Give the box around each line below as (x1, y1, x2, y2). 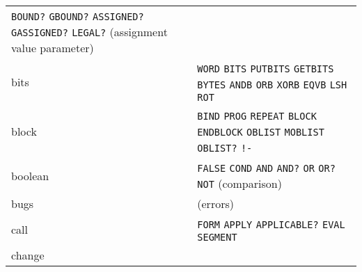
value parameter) (11, 40, 94, 56)
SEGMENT (197, 232, 237, 243)
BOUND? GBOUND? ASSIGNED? (11, 11, 144, 22)
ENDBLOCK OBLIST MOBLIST (197, 127, 324, 138)
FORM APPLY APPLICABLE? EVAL (197, 219, 345, 230)
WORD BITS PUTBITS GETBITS (197, 63, 334, 74)
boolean (11, 167, 49, 184)
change (11, 247, 45, 263)
